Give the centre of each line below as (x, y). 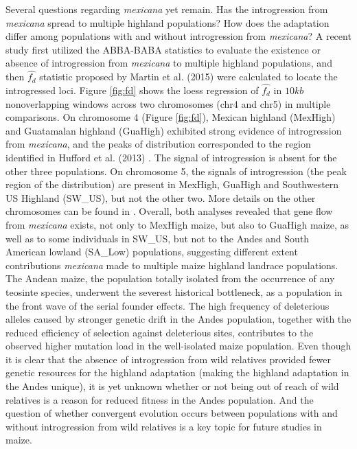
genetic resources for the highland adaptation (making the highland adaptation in (177, 372)
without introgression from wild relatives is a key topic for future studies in (164, 426)
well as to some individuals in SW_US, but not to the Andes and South (158, 238)
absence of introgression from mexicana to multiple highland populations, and (169, 63)
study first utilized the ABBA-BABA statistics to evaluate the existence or (163, 49)
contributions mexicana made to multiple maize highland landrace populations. (172, 265)
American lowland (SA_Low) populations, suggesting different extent (152, 252)
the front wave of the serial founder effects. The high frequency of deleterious (168, 305)
